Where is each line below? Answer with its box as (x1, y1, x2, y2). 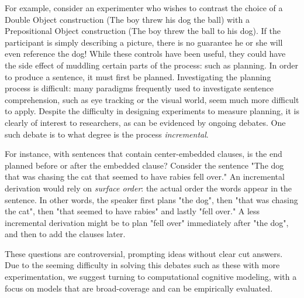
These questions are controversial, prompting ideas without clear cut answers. (5, 247, 283, 259)
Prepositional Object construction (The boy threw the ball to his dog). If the (5, 25, 281, 37)
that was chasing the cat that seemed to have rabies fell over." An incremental (5, 170, 285, 183)
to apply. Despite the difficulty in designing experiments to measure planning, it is (5, 105, 299, 117)
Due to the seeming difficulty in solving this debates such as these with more (5, 259, 280, 271)
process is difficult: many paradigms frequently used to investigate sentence (5, 82, 274, 94)
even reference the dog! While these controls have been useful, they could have (5, 47, 286, 60)
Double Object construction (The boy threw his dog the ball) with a (5, 13, 250, 25)
